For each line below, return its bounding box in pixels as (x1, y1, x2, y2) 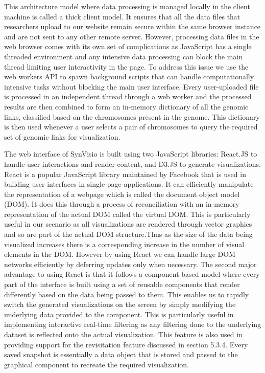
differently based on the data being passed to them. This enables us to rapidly (4, 289, 249, 299)
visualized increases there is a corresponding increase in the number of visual (4, 238, 245, 249)
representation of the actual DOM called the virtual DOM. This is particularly (4, 208, 251, 219)
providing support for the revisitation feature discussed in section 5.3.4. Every (4, 339, 248, 349)
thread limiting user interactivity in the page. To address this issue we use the (4, 61, 249, 72)
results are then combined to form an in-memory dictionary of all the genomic (4, 101, 249, 112)
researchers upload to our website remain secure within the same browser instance (4, 21, 261, 32)
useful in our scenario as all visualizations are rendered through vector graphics (4, 218, 252, 229)
